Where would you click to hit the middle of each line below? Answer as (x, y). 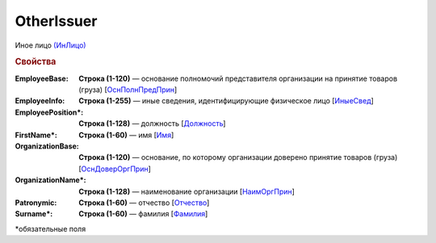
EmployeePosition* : (49, 112)
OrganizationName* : (50, 180)
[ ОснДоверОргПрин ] (115, 169)
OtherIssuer (56, 21)
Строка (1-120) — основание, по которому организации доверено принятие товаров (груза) (238, 157)
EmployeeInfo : (40, 101)
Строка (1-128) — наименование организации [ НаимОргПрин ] (187, 191)
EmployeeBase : (42, 78)
